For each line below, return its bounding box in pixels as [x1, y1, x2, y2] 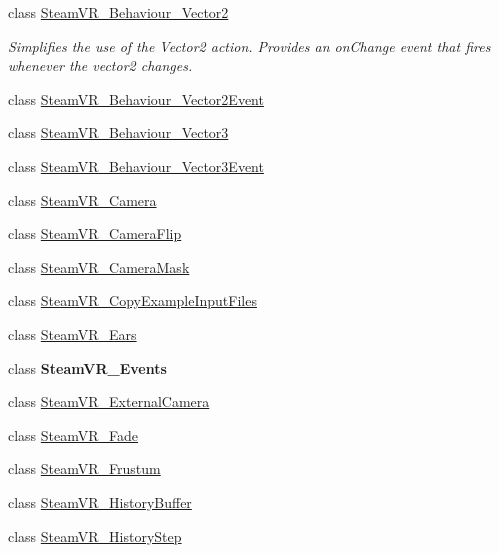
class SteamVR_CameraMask [8, 256, 190, 277]
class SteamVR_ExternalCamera [8, 391, 210, 412]
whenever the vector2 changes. [8, 55, 193, 76]
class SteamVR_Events [8, 357, 167, 378]
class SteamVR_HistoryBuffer [8, 491, 192, 512]
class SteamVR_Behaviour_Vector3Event [8, 155, 264, 176]
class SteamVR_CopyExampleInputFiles [8, 290, 257, 311]
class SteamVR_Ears [8, 323, 137, 344]
